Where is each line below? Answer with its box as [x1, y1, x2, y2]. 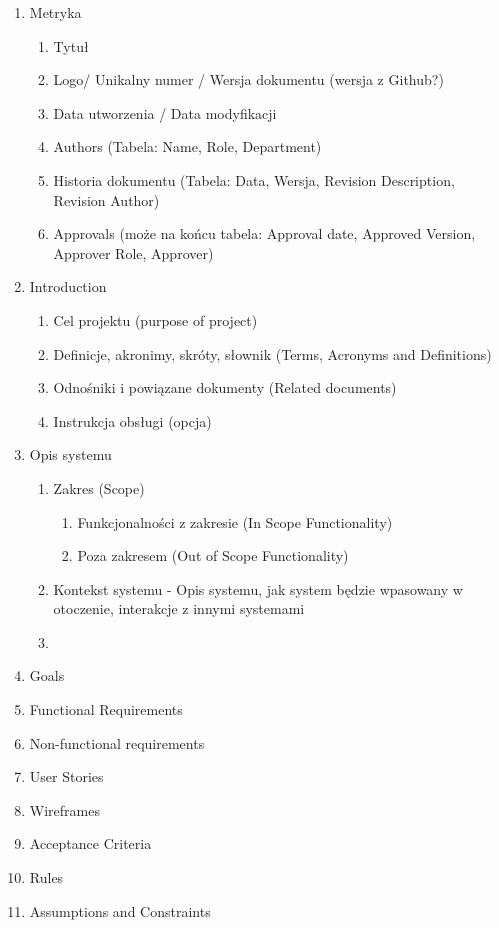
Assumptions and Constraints [29, 900, 211, 921]
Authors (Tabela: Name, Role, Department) [53, 136, 322, 157]
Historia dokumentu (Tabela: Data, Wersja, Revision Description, [53, 169, 455, 190]
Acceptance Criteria [29, 833, 152, 854]
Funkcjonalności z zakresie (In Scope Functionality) [77, 511, 393, 532]
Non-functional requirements [29, 732, 205, 753]
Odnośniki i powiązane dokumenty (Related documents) [53, 377, 397, 398]
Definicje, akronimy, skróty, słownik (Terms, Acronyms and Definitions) [53, 343, 492, 364]
